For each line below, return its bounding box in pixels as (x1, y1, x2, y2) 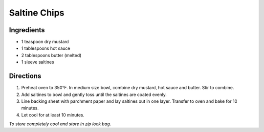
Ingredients (9, 26, 45, 34)
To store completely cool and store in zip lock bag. (9, 121, 111, 127)
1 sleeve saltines (21, 59, 54, 65)
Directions (9, 72, 42, 80)
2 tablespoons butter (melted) (21, 52, 82, 58)
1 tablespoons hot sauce (21, 45, 70, 51)
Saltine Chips (9, 7, 65, 18)
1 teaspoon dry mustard (21, 39, 69, 45)
